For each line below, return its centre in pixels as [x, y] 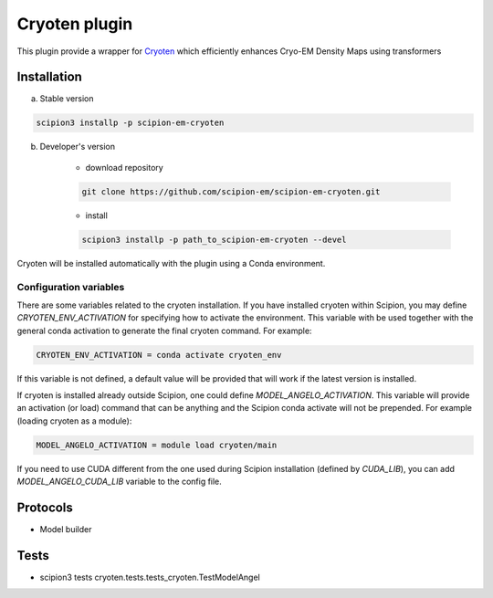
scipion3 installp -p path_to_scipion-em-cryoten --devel [214, 239]
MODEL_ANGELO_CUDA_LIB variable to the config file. [120, 482]
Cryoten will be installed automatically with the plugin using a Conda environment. [171, 263]
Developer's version [78, 147]
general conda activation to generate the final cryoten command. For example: [164, 330]
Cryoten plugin [75, 24]
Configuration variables [71, 287]
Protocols [45, 507]
